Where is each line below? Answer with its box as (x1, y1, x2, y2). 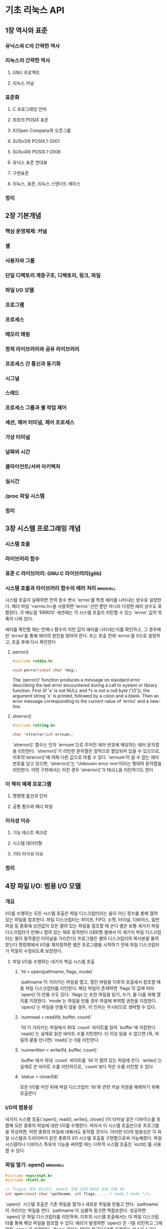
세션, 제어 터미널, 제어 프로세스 (5, 419, 75, 426)
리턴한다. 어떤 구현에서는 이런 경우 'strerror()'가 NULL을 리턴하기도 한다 (12, 767, 153, 773)
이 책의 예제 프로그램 (5, 780, 51, 787)
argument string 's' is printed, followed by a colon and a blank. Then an (12, 693, 159, 699)
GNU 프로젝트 (12, 69, 40, 75)
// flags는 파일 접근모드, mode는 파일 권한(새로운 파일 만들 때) (5, 1187, 125, 1192)
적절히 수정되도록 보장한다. (10, 948, 63, 954)
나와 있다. (14, 616, 33, 622)
